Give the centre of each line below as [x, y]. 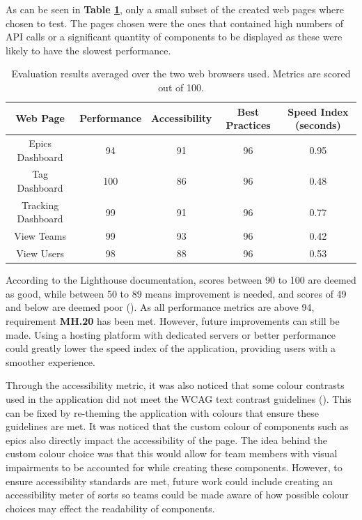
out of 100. [181, 87]
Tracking [40, 205]
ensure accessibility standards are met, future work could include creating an [170, 481]
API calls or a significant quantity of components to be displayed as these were [174, 37]
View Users [40, 253]
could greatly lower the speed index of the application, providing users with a [171, 348]
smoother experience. [50, 361]
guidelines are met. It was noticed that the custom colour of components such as [177, 426]
